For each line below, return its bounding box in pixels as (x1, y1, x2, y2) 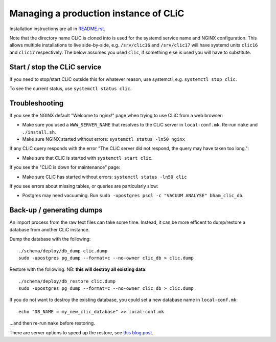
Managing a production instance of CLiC (9, 8, 185, 19)
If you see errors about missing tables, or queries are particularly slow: (9, 183, 158, 189)
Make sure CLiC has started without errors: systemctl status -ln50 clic (22, 174, 187, 180)
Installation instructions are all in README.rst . (9, 26, 106, 32)
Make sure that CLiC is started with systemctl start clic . (22, 155, 153, 161)
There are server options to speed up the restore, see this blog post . (9, 329, 153, 335)
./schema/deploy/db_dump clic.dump (18, 248, 108, 253)
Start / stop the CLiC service (9, 62, 102, 71)
